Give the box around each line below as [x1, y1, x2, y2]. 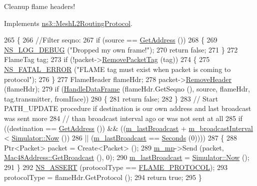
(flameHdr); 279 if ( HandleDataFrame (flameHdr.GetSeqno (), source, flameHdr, [4, 83, 250, 94]
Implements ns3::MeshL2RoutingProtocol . [4, 17, 132, 28]
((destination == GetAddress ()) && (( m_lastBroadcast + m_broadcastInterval [4, 122, 253, 133]
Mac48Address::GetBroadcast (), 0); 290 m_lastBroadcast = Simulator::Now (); [4, 152, 249, 162]
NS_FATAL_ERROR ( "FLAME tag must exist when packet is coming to [4, 63, 231, 74]
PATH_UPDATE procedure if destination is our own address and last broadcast [4, 103, 251, 113]
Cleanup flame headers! [4, 1, 75, 11]
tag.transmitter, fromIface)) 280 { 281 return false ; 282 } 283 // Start [4, 93, 218, 103]
